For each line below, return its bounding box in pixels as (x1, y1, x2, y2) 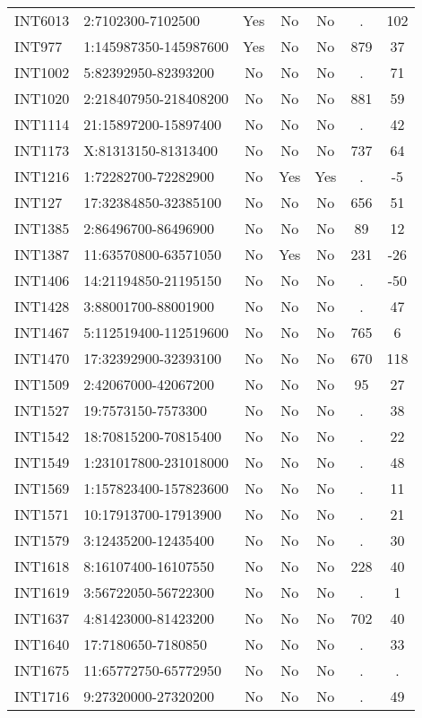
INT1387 (14, 244, 70, 264)
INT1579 (14, 530, 70, 550)
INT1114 (14, 114, 70, 134)
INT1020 (14, 88, 70, 108)
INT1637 (14, 608, 70, 628)
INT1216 (14, 166, 70, 186)
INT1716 (14, 686, 70, 706)
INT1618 (14, 556, 70, 576)
